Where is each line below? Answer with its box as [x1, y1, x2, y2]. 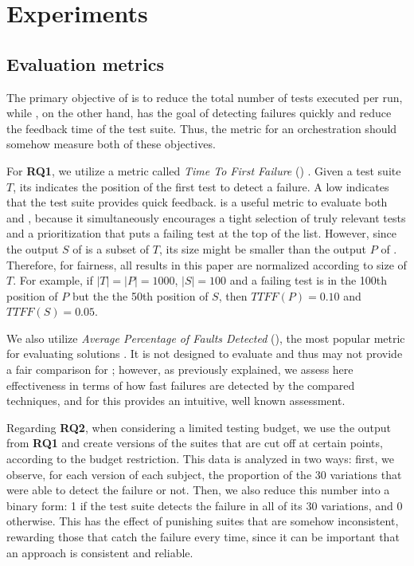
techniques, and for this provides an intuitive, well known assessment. [6, 392, 346, 409]
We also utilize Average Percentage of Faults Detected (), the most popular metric [6, 329, 405, 346]
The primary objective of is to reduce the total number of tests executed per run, [6, 88, 403, 105]
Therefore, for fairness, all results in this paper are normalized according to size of [6, 256, 407, 273]
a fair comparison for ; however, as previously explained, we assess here [6, 361, 353, 378]
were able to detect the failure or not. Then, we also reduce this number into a [6, 481, 390, 498]
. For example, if [13, 272, 93, 289]
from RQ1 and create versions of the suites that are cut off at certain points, [6, 434, 383, 451]
